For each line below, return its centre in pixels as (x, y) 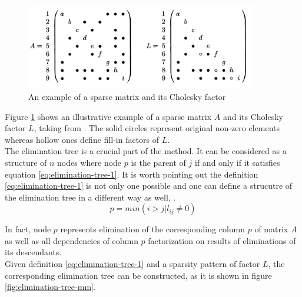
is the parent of (158, 162)
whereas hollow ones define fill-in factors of (82, 139)
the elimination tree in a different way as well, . (90, 197)
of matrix (271, 229)
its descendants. (33, 252)
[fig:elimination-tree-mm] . (50, 287)
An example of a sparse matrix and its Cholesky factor (127, 96)
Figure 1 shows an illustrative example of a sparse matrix (108, 116)
